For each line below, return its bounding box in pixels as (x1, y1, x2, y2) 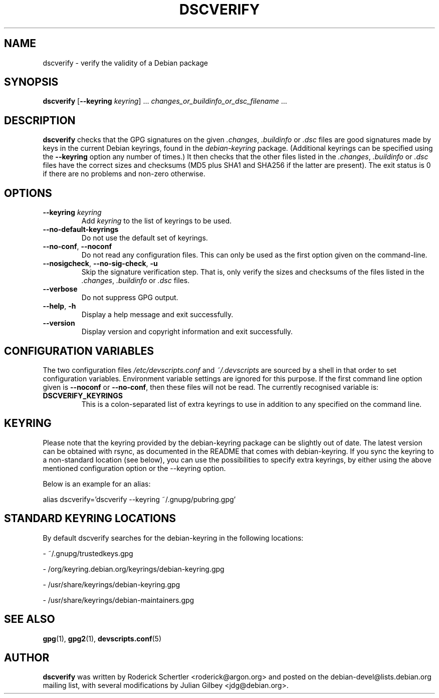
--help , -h (43, 302, 76, 311)
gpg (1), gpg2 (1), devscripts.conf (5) (43, 634, 161, 643)
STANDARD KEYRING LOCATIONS (4, 512, 176, 525)
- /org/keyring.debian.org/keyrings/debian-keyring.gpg (43, 564, 225, 573)
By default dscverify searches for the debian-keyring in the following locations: (43, 533, 304, 542)
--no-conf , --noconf (43, 242, 112, 251)
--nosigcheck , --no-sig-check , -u (43, 259, 158, 268)
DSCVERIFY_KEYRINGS (43, 391, 123, 400)
